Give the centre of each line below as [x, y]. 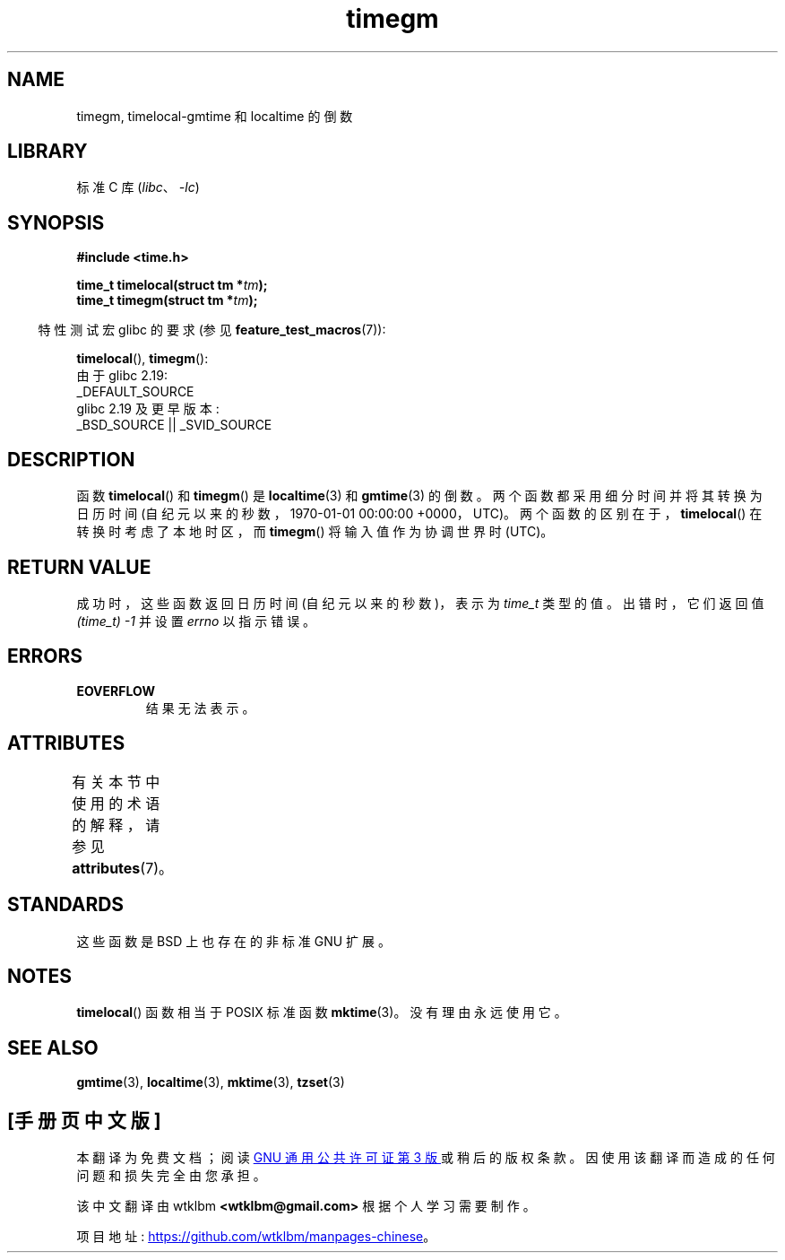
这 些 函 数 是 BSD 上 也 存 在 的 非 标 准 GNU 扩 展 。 [233, 941]
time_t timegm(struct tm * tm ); [167, 300]
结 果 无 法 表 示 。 [200, 708]
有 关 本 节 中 [116, 782]
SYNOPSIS [56, 222]
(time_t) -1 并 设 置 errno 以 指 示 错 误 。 [196, 621]
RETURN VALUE [79, 567]
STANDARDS [66, 905]
